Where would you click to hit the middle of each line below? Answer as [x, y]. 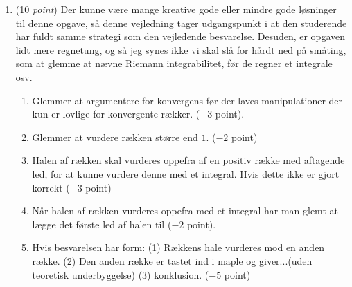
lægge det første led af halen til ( [102, 224]
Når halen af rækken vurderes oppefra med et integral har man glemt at [185, 211]
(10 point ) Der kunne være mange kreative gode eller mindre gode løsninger [176, 9]
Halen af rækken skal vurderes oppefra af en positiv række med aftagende [188, 160]
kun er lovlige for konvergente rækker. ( [116, 114]
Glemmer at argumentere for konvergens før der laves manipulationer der [187, 100]
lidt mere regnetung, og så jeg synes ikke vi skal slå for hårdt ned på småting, [181, 49]
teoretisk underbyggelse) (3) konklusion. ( [121, 274]
